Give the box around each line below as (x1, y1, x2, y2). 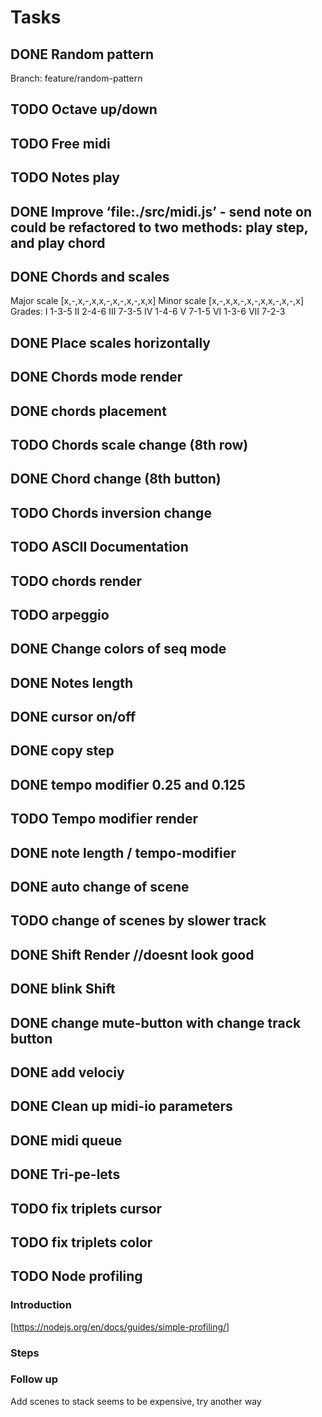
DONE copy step (10, 742, 115, 760)
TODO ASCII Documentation (10, 539, 189, 556)
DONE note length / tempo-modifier (10, 844, 237, 861)
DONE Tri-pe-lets (10, 1166, 121, 1183)
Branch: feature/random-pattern (10, 72, 143, 84)
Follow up (10, 1372, 59, 1386)
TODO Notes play (10, 169, 120, 186)
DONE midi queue (10, 1132, 123, 1149)
